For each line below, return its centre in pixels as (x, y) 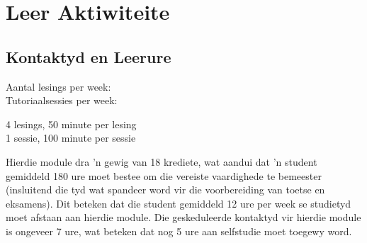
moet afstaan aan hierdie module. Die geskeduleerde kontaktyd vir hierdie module (183, 217)
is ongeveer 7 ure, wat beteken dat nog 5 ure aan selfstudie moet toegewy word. (179, 231)
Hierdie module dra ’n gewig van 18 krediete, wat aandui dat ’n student (162, 161)
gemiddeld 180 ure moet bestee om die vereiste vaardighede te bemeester (164, 175)
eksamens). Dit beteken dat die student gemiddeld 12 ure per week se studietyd (179, 203)
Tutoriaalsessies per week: (62, 100)
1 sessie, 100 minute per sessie (71, 138)
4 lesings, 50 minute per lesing (71, 124)
